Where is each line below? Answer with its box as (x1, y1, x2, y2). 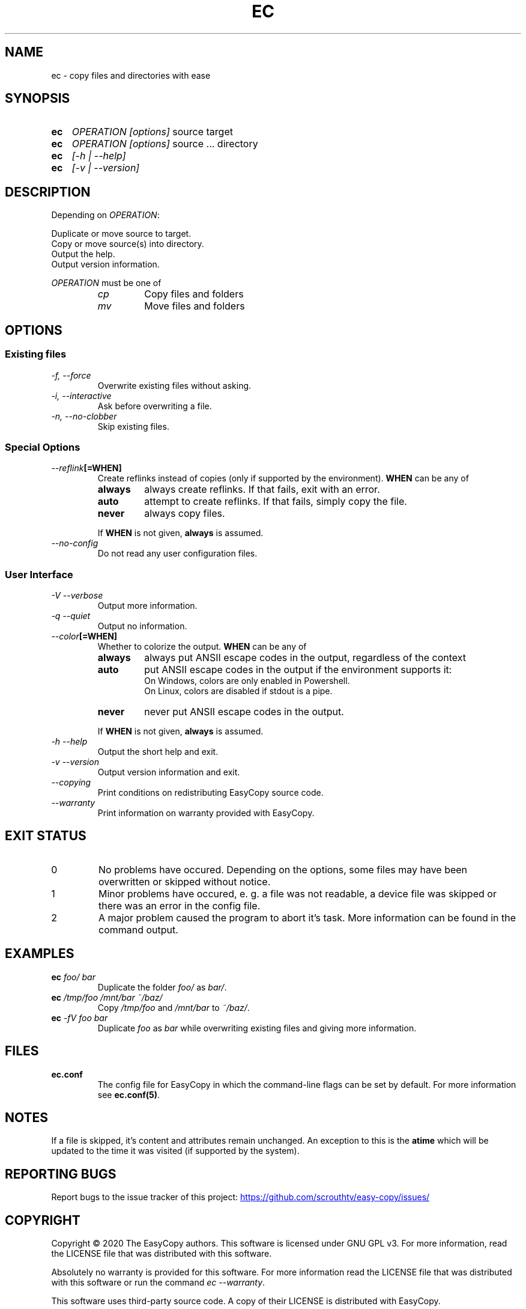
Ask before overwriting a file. (97, 400, 212, 411)
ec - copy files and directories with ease (51, 70, 211, 81)
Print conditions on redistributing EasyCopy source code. (97, 787, 324, 798)
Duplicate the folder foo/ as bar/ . (97, 981, 227, 992)
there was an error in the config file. (98, 899, 261, 912)
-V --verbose (51, 590, 103, 600)
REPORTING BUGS (5, 1166, 116, 1182)
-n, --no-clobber (51, 410, 117, 421)
